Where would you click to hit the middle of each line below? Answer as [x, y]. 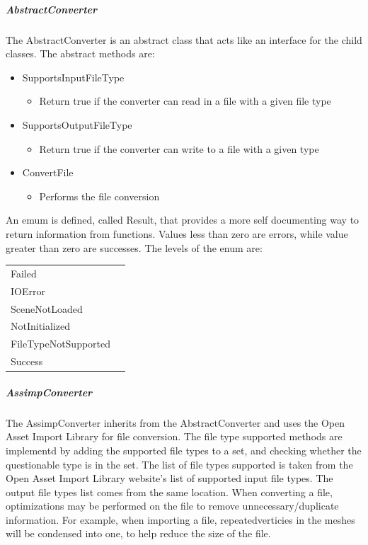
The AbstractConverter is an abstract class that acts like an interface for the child [184, 39]
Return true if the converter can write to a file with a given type [179, 148]
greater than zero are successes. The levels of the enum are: [134, 247]
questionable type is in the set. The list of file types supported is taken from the [179, 464]
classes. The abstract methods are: [80, 53]
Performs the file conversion [99, 196]
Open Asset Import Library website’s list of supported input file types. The [169, 478]
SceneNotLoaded [47, 308]
